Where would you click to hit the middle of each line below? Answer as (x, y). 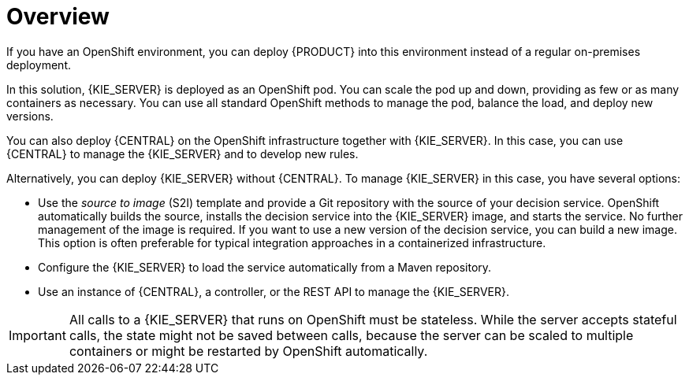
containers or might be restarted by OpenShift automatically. (248, 351)
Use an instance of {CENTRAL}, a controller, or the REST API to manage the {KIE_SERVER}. (274, 291)
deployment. (39, 65)
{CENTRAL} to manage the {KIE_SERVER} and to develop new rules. (182, 154)
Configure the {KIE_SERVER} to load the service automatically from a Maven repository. (265, 267)
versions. (30, 116)
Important (37, 335)
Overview (58, 17)
